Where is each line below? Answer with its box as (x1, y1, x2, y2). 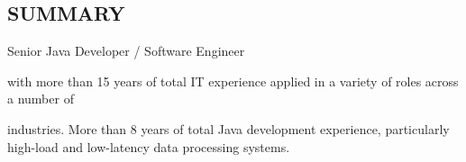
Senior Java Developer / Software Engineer (7, 41, 245, 60)
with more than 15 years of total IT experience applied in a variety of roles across (7, 71, 459, 90)
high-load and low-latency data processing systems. (7, 137, 290, 156)
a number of (7, 89, 74, 108)
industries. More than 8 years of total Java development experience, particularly (7, 119, 450, 138)
